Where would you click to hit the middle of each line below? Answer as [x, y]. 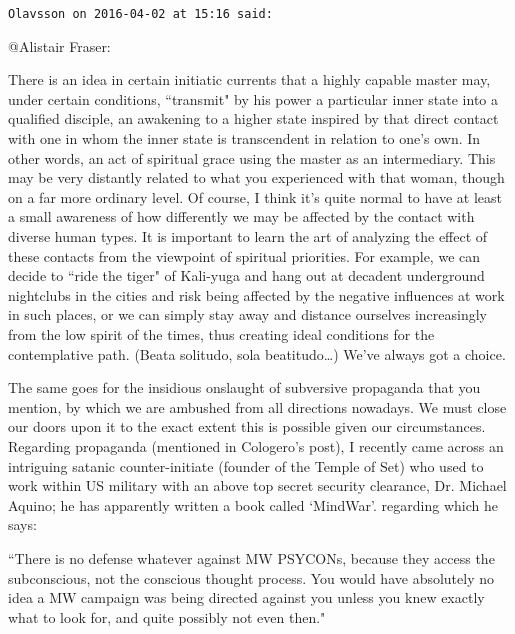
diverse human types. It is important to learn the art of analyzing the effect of [248, 236]
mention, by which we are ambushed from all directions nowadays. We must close [257, 406]
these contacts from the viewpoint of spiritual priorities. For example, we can [244, 255]
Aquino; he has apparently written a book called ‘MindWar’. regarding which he [253, 504]
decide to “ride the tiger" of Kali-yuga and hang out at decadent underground [246, 275]
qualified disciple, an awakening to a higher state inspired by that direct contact [253, 118]
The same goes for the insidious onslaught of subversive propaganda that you [244, 387]
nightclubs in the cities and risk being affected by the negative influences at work [256, 294]
